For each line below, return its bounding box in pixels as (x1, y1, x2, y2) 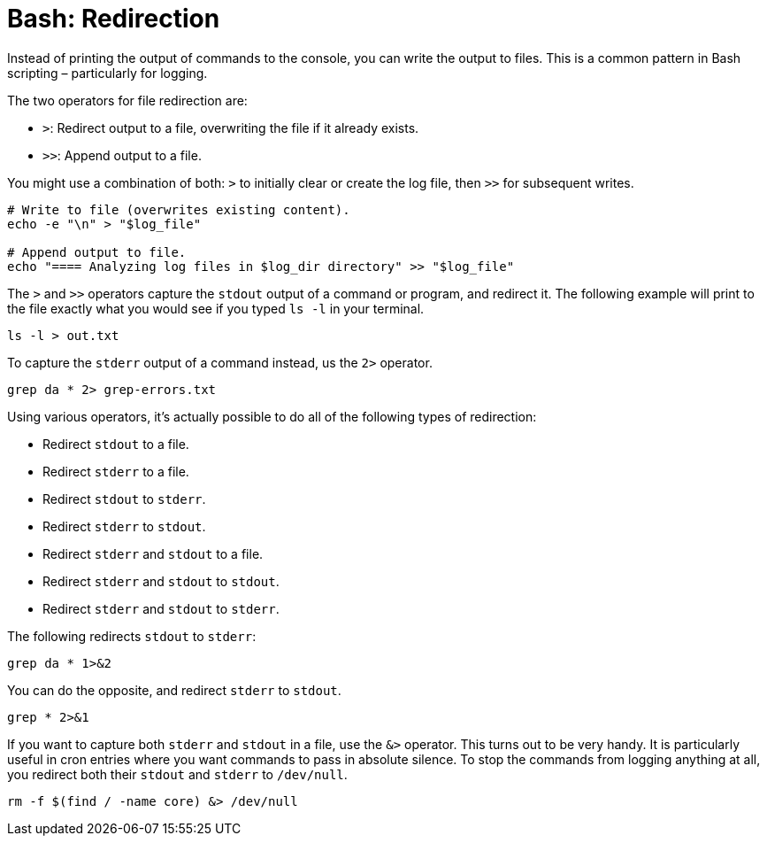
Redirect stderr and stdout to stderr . (42, 600, 280, 616)
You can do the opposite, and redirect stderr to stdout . (7, 682, 341, 698)
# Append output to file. (7, 244, 187, 259)
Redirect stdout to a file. (42, 436, 189, 452)
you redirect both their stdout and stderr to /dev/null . (7, 766, 348, 782)
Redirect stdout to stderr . (42, 491, 206, 507)
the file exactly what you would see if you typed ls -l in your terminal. (7, 300, 425, 316)
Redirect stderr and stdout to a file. (42, 545, 264, 561)
